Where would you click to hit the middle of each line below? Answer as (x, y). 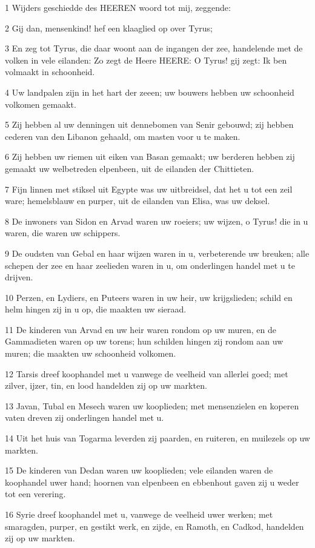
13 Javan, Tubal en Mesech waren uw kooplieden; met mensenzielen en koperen (152, 405)
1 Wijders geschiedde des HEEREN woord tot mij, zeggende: (118, 7)
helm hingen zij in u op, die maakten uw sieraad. (96, 309)
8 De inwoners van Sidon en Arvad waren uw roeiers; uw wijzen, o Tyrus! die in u (157, 221)
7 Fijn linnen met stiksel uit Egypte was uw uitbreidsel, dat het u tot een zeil (149, 189)
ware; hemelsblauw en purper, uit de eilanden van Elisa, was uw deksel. (138, 201)
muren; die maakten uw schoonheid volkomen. (91, 353)
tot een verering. (35, 494)
